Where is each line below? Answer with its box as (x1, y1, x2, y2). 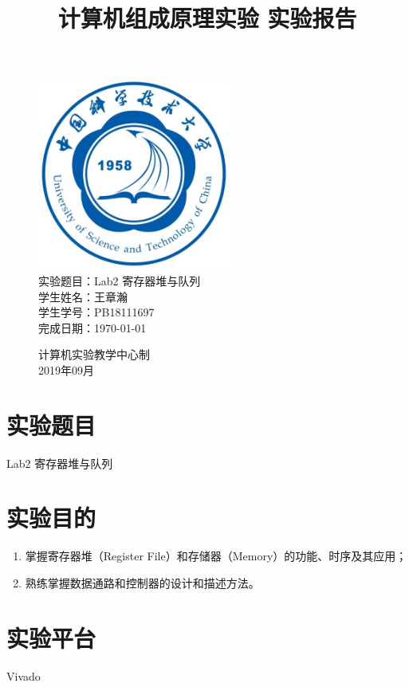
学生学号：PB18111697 (38, 304, 155, 320)
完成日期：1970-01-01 (38, 319, 147, 336)
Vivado (6, 667, 41, 684)
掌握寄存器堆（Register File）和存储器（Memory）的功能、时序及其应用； (25, 548, 407, 564)
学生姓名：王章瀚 (38, 288, 128, 304)
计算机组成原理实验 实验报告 (57, 2, 357, 34)
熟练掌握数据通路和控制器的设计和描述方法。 (25, 574, 260, 591)
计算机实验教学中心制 (38, 346, 150, 363)
